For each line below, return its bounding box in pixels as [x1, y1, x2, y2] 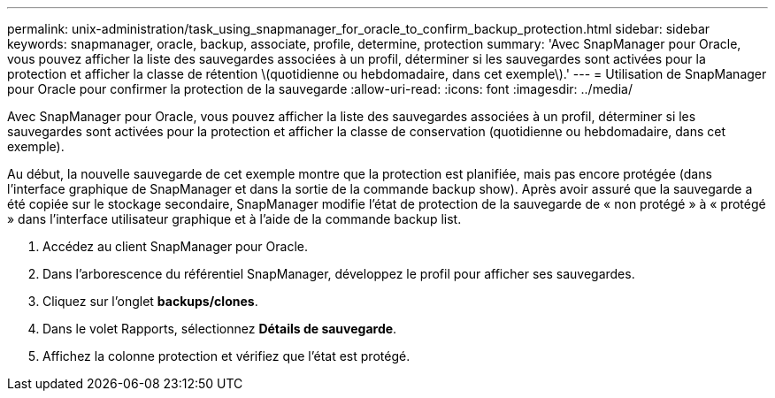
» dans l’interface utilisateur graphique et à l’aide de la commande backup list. [7, 211, 462, 226]
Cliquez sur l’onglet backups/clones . [42, 294, 258, 309]
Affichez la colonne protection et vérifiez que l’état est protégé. [42, 348, 411, 364]
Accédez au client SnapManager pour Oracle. [42, 239, 308, 254]
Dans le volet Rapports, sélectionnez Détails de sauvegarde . [42, 321, 397, 336]
